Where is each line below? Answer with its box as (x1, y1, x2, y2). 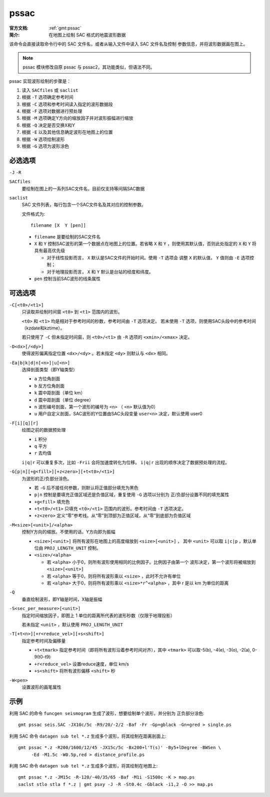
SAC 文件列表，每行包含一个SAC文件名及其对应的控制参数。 (21, 201, 146, 207)
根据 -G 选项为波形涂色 (21, 143, 69, 149)
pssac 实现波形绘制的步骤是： (9, 78, 71, 84)
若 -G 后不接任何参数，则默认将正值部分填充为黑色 (34, 484, 138, 490)
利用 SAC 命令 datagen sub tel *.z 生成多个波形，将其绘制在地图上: (9, 762, 158, 768)
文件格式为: (21, 210, 45, 217)
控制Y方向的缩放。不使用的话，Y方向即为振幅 (21, 529, 116, 535)
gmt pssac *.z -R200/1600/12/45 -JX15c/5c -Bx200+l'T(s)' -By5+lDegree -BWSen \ (18, 745, 221, 750)
